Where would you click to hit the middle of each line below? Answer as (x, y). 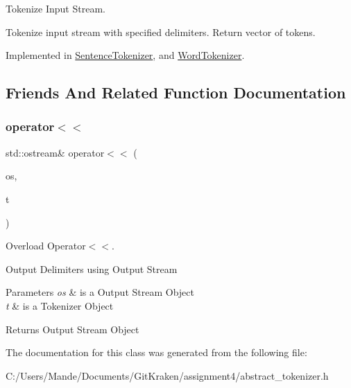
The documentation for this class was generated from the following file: (156, 352)
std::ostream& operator (55, 152)
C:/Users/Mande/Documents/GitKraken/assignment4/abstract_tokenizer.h (167, 375)
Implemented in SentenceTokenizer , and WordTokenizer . (125, 55)
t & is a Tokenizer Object (60, 305)
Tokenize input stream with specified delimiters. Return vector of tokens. (161, 32)
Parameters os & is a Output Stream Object (100, 292)
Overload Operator (46, 246)
